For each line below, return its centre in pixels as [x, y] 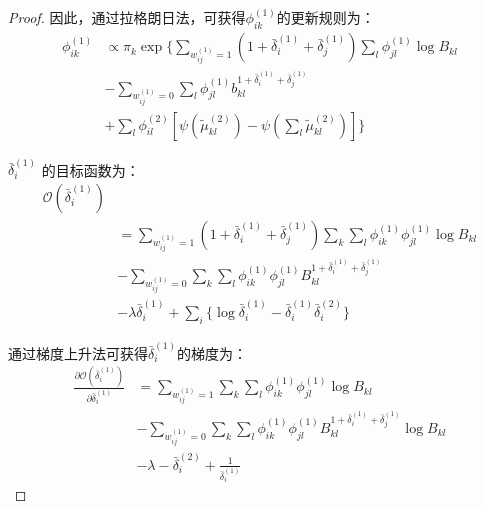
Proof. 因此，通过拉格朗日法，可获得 [127, 17]
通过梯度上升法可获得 [78, 352]
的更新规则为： [325, 17]
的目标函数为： [90, 169]
